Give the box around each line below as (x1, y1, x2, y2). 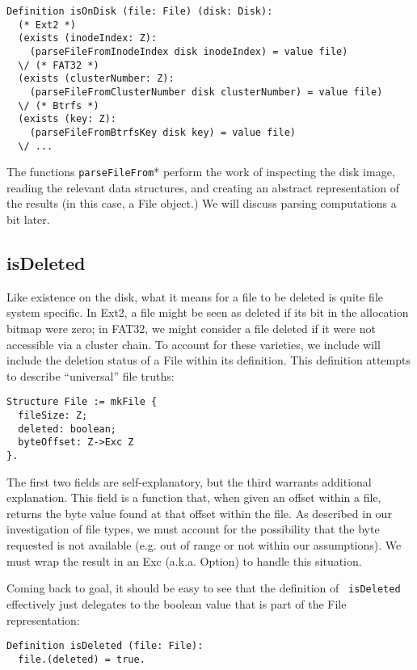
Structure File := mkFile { (6, 396, 158, 408)
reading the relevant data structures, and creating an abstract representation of (6, 179, 399, 196)
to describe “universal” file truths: (6, 367, 175, 384)
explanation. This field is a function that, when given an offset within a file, (6, 489, 381, 506)
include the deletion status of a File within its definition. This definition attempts (6, 352, 411, 369)
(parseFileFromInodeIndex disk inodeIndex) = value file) (29, 45, 348, 57)
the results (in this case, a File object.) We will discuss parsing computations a (6, 195, 397, 212)
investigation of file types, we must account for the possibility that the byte (6, 520, 380, 537)
